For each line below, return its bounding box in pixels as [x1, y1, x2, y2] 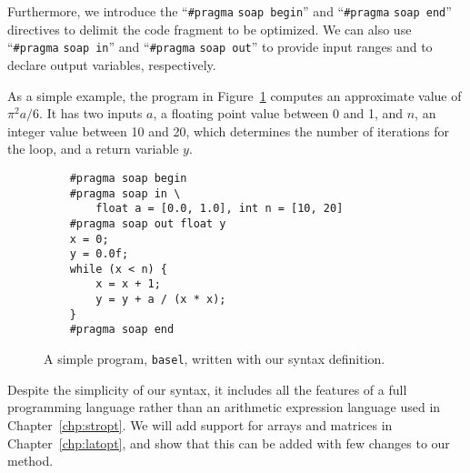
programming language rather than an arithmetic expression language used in [7, 398, 441, 417]
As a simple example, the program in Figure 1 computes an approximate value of [7, 86, 462, 105]
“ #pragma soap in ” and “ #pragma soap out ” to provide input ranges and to [7, 37, 433, 56]
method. [7, 451, 54, 470]
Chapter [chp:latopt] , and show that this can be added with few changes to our [7, 433, 450, 452]
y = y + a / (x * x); [95, 293, 226, 307]
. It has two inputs [39, 104, 143, 123]
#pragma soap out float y [69, 216, 226, 230]
